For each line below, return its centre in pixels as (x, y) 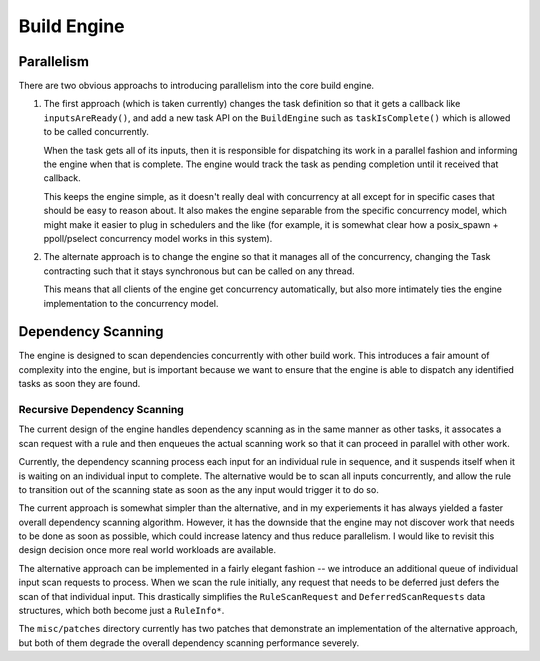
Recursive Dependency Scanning (101, 409)
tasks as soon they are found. (79, 384)
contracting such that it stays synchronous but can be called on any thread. (199, 271)
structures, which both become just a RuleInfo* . (121, 611)
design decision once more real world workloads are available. (147, 550)
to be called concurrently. (96, 132)
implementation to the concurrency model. (131, 303)
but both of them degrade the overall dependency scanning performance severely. (189, 642)
